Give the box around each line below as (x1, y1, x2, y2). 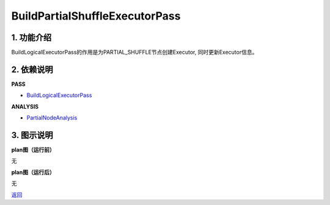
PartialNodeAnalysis (26, 114, 78, 121)
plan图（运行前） (11, 146, 55, 154)
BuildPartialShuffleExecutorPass (11, 9, 181, 23)
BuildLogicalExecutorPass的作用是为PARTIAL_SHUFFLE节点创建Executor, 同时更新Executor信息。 (11, 49, 258, 56)
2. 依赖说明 (11, 64, 53, 74)
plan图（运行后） (11, 168, 55, 176)
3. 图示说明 (11, 130, 53, 140)
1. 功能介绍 (11, 32, 52, 43)
